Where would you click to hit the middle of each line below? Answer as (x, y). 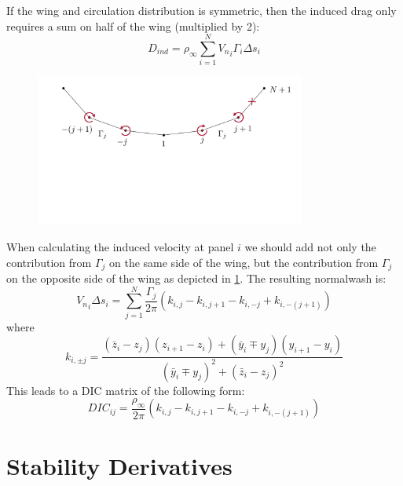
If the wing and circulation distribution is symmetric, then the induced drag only (201, 10)
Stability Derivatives (119, 465)
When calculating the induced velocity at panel (120, 246)
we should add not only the (310, 246)
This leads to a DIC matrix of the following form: (126, 390)
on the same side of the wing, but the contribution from (244, 262)
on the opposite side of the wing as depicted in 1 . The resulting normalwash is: (196, 278)
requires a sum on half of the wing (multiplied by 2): (133, 26)
